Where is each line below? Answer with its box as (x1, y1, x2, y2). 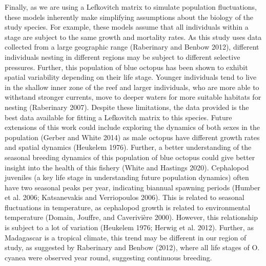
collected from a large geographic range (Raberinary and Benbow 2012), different (5, 41, 259, 52)
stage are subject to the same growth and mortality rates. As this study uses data (5, 31, 262, 42)
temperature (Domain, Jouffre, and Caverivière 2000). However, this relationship (5, 212, 258, 223)
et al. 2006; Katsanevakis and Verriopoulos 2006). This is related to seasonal (5, 192, 244, 203)
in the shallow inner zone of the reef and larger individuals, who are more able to (5, 81, 259, 92)
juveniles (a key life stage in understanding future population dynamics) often (5, 172, 249, 183)
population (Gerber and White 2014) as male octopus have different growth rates (5, 131, 260, 142)
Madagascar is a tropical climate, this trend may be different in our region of (5, 232, 247, 242)
